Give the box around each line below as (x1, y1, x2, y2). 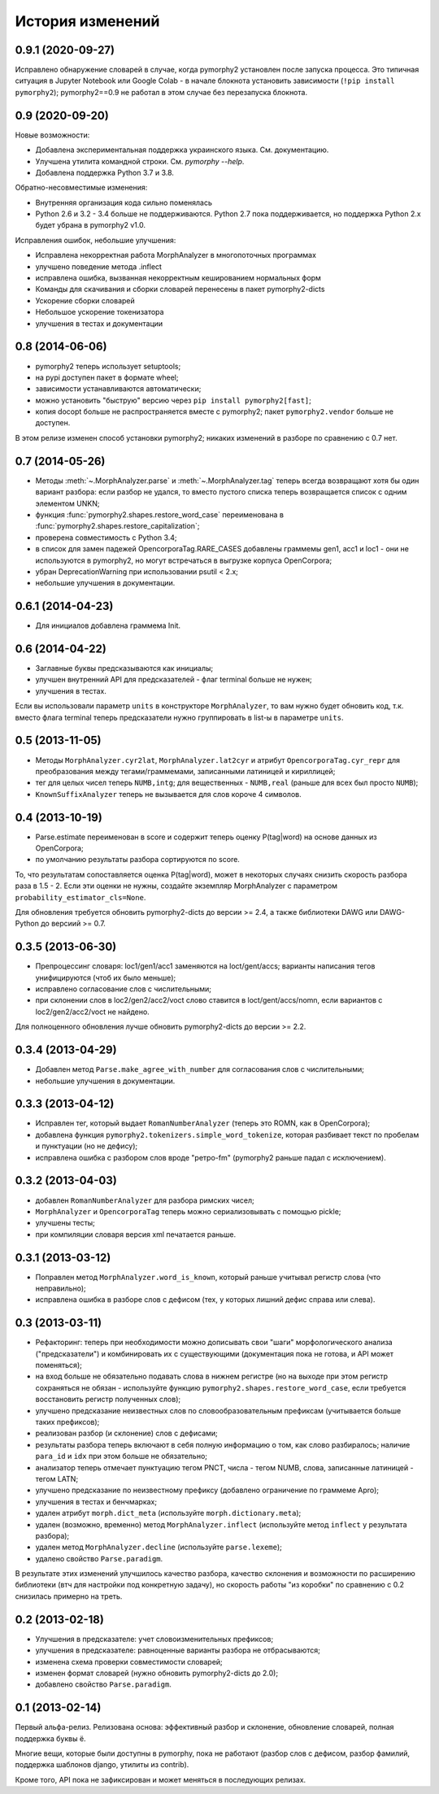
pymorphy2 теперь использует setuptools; (35, 361, 181, 371)
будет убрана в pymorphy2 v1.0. (35, 220, 146, 230)
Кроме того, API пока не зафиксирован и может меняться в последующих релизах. (15, 1774, 306, 1784)
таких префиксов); (35, 1417, 100, 1427)
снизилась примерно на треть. (15, 1591, 123, 1601)
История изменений (15, 12, 160, 30)
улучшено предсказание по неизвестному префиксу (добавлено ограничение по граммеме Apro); (35, 1485, 380, 1496)
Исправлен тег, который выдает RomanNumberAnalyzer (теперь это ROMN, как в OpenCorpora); (35, 1118, 370, 1128)
